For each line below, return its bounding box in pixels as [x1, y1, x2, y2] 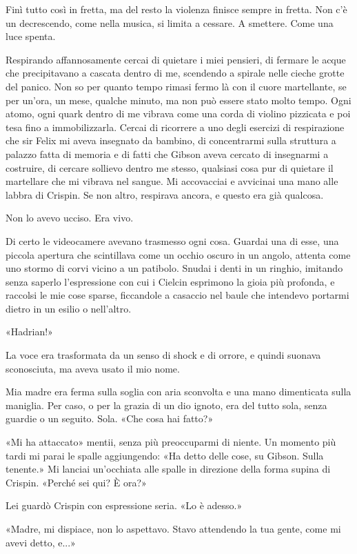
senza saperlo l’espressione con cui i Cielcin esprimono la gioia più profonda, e [6, 274, 335, 288]
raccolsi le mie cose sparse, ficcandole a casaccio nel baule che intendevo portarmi [6, 288, 349, 302]
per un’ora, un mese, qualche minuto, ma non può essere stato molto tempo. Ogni [6, 92, 351, 107]
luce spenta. [6, 29, 56, 43]
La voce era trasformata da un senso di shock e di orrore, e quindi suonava [6, 348, 321, 362]
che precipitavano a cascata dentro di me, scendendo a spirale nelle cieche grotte [6, 66, 345, 80]
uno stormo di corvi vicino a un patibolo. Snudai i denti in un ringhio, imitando [6, 261, 343, 275]
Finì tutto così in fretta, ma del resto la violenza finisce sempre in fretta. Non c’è [6, 2, 347, 16]
